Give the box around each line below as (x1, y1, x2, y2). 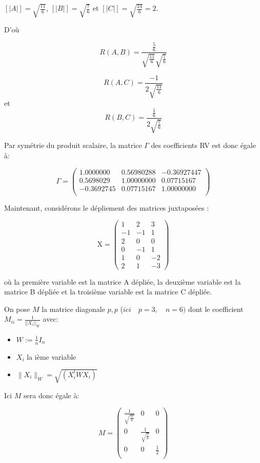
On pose (4, 303, 30, 314)
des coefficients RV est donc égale (151, 140, 256, 151)
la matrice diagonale (42, 303, 105, 314)
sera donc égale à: (24, 390, 79, 400)
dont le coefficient (188, 303, 244, 314)
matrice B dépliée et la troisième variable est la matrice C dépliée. (4, 286, 212, 297)
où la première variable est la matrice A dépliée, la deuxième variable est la (4, 276, 241, 287)
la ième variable (27, 351, 76, 362)
